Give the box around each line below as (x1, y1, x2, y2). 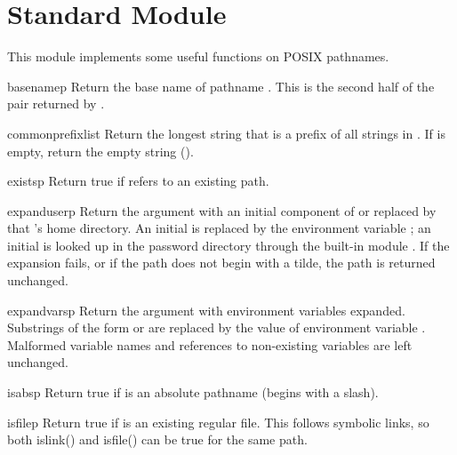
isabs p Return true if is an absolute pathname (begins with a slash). (7, 383, 379, 402)
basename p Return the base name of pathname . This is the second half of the (7, 76, 435, 95)
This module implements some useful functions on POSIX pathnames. (7, 47, 389, 66)
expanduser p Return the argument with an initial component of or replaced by (7, 201, 437, 220)
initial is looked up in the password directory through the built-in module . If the (7, 235, 450, 254)
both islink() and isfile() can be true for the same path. (7, 430, 308, 449)
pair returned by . (7, 94, 105, 113)
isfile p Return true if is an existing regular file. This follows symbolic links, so (7, 412, 429, 431)
